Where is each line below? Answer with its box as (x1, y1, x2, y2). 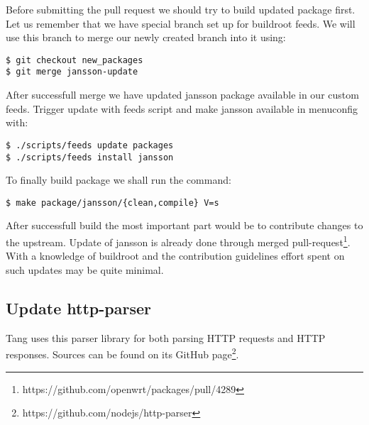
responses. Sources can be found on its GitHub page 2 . (6, 345, 239, 361)
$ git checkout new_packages (6, 55, 143, 65)
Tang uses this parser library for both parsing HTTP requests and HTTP (6, 330, 326, 345)
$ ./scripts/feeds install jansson (6, 152, 174, 162)
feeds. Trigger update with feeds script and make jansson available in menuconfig (6, 101, 358, 116)
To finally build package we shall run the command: (6, 172, 231, 187)
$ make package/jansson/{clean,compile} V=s (6, 197, 219, 208)
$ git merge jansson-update (6, 67, 138, 77)
